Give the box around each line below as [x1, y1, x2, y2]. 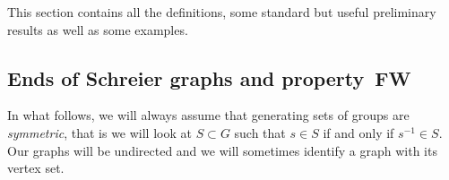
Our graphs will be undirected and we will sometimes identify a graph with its [7, 141, 437, 159]
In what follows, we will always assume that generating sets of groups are [7, 106, 410, 124]
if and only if [323, 123, 394, 141]
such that [234, 123, 286, 141]
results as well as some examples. [7, 20, 188, 39]
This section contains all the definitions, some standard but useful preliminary [7, 3, 436, 21]
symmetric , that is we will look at [7, 123, 192, 141]
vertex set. [7, 159, 65, 177]
